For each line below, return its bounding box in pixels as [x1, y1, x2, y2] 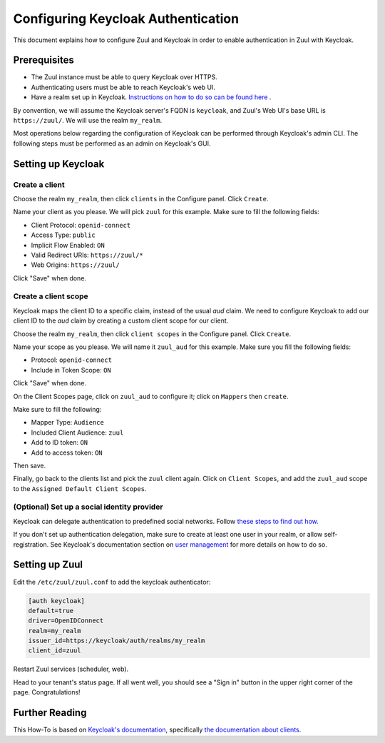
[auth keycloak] [28, 597, 86, 605]
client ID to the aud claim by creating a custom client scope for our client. [13, 316, 229, 325]
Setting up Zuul [13, 559, 83, 571]
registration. [13, 540, 49, 549]
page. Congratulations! [13, 688, 81, 697]
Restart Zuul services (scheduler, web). [13, 664, 128, 674]
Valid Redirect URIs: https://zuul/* [31, 251, 144, 259]
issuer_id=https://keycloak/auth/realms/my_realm [28, 637, 205, 645]
